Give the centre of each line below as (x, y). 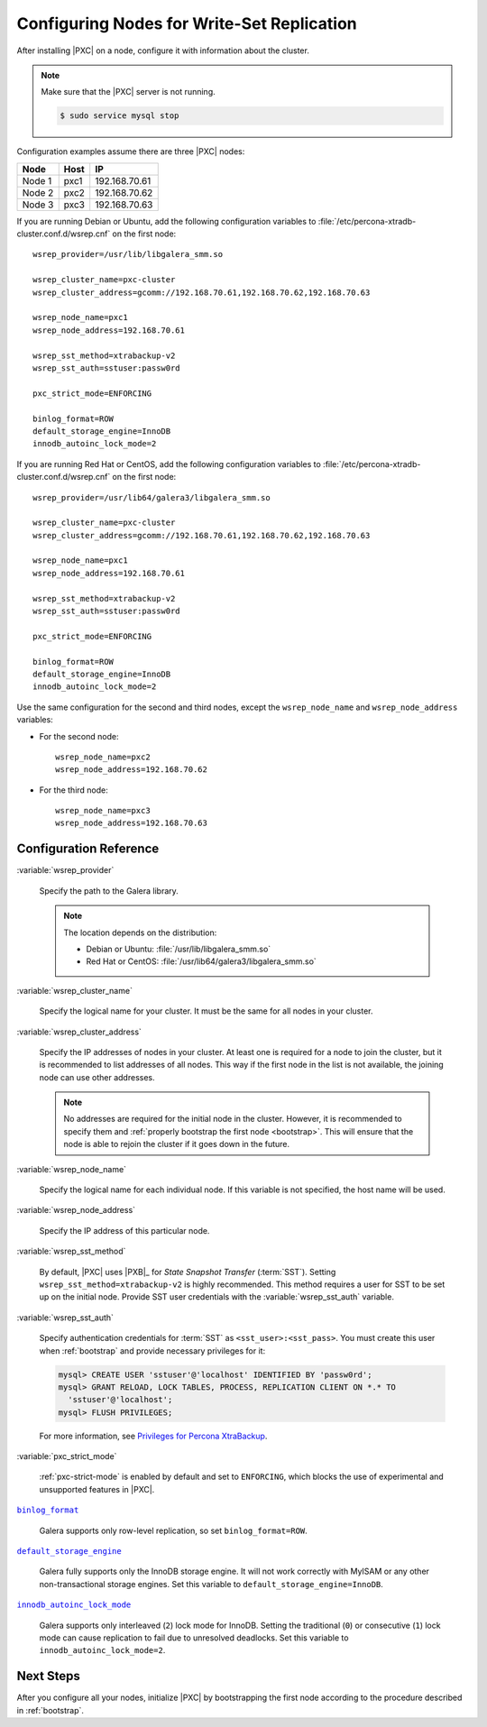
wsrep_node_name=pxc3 (103, 811)
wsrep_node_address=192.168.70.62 (131, 770)
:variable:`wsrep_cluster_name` (74, 990)
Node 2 (38, 192)
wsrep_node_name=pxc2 (103, 757)
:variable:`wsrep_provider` (65, 870)
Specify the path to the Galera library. (109, 891)
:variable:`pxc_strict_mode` (67, 1456)
